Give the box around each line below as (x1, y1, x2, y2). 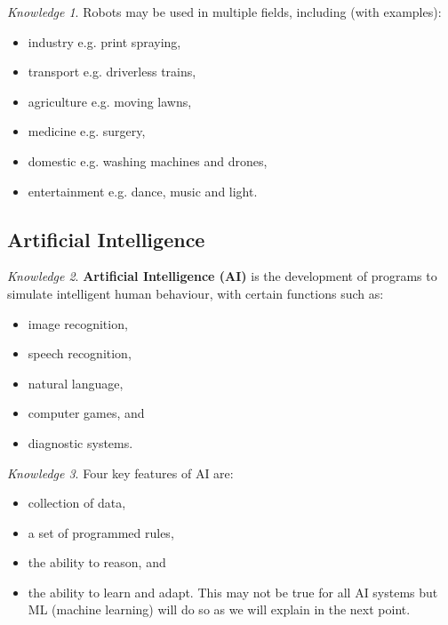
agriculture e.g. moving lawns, (28, 92, 192, 110)
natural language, (28, 373, 124, 392)
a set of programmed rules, (28, 523, 174, 541)
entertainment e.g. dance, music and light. (28, 181, 258, 200)
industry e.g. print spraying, (28, 32, 181, 51)
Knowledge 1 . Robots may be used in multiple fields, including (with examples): (7, 3, 442, 20)
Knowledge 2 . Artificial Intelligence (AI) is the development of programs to (7, 267, 437, 285)
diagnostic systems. (28, 433, 133, 452)
